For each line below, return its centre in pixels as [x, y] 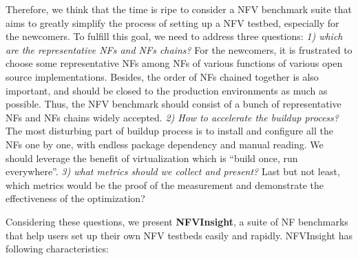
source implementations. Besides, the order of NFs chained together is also [162, 76]
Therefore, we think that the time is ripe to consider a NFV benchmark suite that [179, 9]
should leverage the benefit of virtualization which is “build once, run [152, 158]
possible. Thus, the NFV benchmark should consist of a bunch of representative [173, 104]
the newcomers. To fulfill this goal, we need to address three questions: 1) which [174, 36]
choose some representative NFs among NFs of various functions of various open [174, 63]
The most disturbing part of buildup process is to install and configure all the [169, 131]
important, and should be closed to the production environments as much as [167, 90]
